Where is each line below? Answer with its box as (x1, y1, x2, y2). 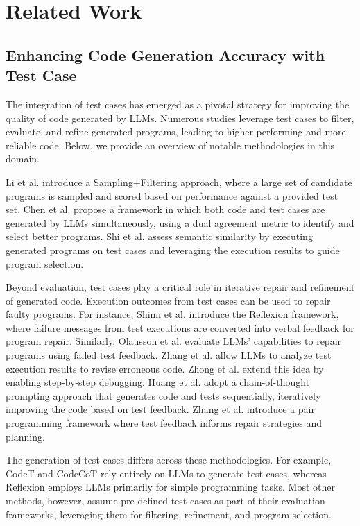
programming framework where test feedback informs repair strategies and (6, 416, 323, 430)
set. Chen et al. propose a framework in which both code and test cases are (6, 202, 325, 217)
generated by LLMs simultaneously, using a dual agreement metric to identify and (6, 215, 354, 230)
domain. (6, 151, 40, 166)
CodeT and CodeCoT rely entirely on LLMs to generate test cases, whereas (6, 466, 327, 480)
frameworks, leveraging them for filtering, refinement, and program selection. (6, 507, 332, 521)
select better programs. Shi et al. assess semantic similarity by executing (6, 229, 313, 244)
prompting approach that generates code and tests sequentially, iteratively (6, 388, 321, 402)
